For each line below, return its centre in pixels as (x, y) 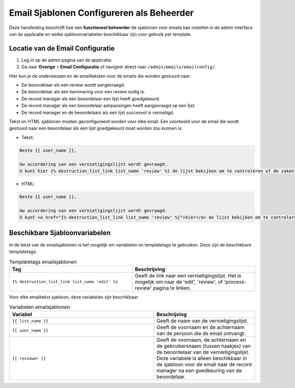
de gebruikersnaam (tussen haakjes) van (204, 346)
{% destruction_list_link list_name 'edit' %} (65, 282)
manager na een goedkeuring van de (199, 371)
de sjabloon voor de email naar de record (204, 364)
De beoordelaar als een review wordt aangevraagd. (73, 85)
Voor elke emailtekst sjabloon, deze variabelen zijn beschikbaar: (74, 297)
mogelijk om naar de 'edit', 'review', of (179, 281)
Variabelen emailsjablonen (40, 307)
